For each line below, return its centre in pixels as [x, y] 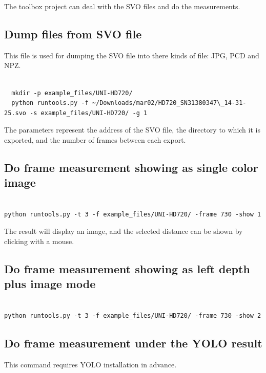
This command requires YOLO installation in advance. [90, 364]
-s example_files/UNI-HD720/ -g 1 [89, 113]
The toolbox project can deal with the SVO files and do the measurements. [122, 6]
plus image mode [50, 284]
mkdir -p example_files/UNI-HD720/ [72, 93]
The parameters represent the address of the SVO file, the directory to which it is [132, 130]
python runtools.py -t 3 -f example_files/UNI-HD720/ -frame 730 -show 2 [133, 315]
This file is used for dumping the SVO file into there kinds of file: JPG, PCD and [132, 55]
